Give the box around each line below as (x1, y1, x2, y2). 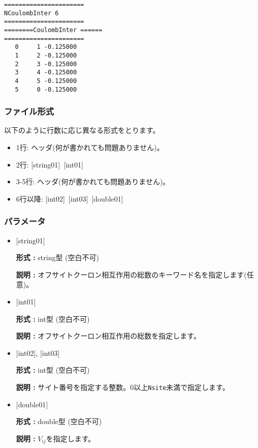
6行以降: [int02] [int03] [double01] (16, 193, 123, 204)
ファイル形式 (4, 105, 54, 118)
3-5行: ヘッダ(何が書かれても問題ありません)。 (16, 176, 170, 187)
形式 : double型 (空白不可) (16, 416, 102, 427)
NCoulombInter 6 (4, 9, 59, 17)
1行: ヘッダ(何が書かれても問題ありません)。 (16, 142, 164, 153)
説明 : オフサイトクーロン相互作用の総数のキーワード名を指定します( (16, 269, 247, 279)
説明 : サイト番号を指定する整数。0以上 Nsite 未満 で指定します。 (16, 381, 230, 392)
